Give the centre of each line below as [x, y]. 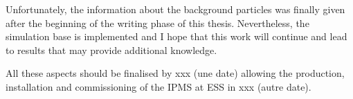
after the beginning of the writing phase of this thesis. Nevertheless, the [157, 22]
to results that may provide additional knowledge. [111, 49]
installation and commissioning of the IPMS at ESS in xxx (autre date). [159, 86]
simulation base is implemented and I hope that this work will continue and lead [176, 36]
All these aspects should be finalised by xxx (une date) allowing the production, [175, 73]
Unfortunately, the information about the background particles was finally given [175, 9]
